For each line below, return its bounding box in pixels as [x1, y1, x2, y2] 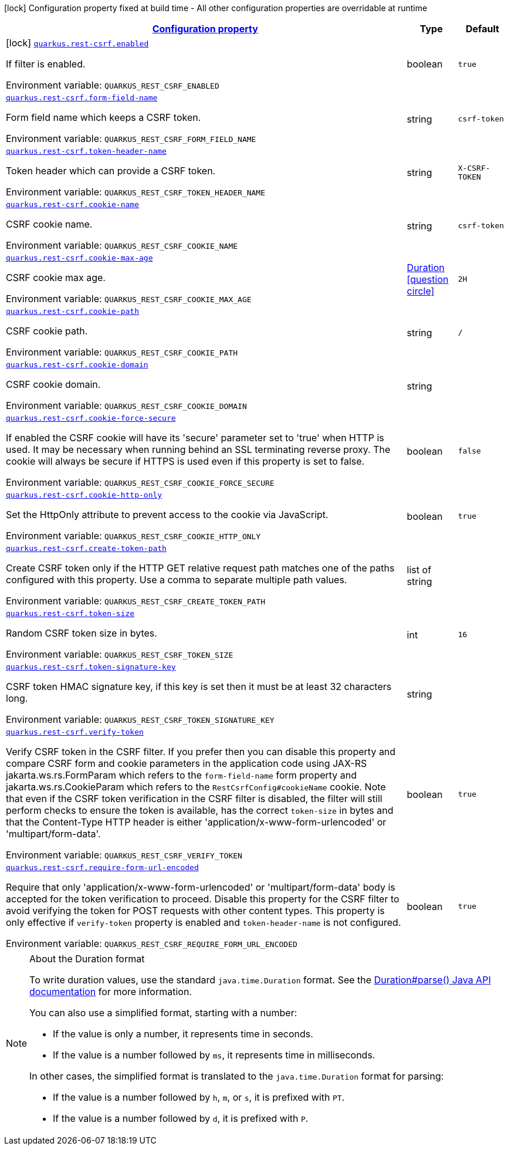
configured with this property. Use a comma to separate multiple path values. [6, 574, 347, 586]
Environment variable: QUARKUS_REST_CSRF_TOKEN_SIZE [6, 648, 233, 660]
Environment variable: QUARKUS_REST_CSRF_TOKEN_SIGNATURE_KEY [6, 713, 275, 725]
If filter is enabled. [6, 58, 86, 70]
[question [407, 273, 449, 285]
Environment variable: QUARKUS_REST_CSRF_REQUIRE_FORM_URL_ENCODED [6, 938, 297, 949]
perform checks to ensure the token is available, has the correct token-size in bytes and [6, 804, 394, 816]
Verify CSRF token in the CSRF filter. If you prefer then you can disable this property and [6, 746, 396, 757]
